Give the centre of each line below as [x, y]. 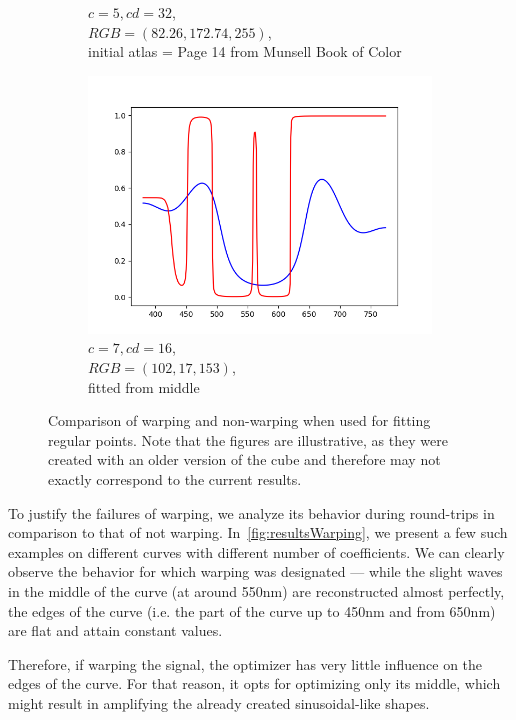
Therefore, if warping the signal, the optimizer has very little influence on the [245, 663]
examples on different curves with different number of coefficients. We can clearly [256, 551]
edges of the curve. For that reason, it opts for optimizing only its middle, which [254, 683]
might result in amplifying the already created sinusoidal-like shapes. [219, 702]
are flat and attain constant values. [115, 630]
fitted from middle [144, 386]
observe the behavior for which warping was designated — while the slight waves [255, 571]
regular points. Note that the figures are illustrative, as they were [248, 439]
